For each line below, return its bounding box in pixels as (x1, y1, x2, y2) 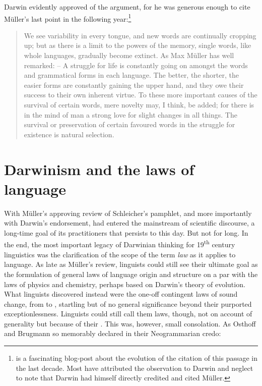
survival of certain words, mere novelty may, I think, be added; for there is (24, 99, 254, 109)
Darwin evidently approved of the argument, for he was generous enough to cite (4, 2, 250, 12)
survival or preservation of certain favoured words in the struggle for (24, 119, 235, 130)
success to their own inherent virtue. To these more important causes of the (24, 89, 257, 100)
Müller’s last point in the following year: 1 (4, 12, 132, 24)
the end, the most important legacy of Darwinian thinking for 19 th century (4, 238, 235, 250)
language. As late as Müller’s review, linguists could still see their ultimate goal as (4, 259, 258, 269)
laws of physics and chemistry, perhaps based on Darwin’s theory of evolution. (4, 279, 245, 289)
